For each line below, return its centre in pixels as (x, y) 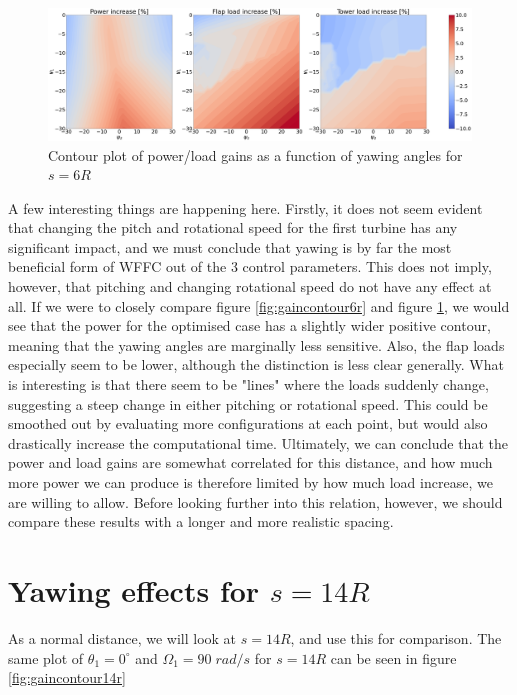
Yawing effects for (134, 589)
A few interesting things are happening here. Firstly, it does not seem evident (245, 207)
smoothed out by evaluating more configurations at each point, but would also (248, 423)
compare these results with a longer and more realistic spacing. (201, 521)
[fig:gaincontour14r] (67, 677)
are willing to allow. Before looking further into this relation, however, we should (255, 501)
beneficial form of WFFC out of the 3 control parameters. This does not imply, (250, 266)
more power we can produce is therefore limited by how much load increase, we (250, 482)
